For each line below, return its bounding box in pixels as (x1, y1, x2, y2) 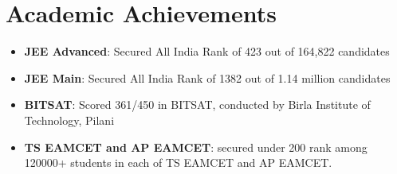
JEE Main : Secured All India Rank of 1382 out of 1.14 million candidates (24, 69, 391, 86)
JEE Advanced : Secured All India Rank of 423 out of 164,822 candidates (24, 43, 390, 60)
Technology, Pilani (24, 111, 115, 128)
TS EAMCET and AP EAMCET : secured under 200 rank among (24, 138, 368, 155)
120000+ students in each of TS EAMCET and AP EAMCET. (24, 154, 332, 171)
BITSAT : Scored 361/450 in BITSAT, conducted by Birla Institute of (24, 96, 371, 113)
